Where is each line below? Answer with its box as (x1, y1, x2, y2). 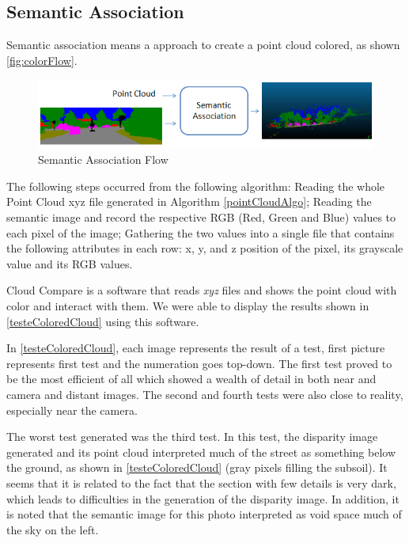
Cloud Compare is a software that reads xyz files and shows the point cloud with (6, 282, 397, 298)
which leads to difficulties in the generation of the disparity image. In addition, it (6, 490, 400, 507)
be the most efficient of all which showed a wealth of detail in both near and (6, 370, 377, 387)
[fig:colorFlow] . (6, 51, 78, 68)
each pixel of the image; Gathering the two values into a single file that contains (6, 224, 395, 241)
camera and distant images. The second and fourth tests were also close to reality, (6, 385, 403, 402)
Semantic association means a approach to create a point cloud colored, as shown (6, 36, 400, 53)
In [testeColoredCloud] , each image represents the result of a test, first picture (6, 340, 385, 356)
